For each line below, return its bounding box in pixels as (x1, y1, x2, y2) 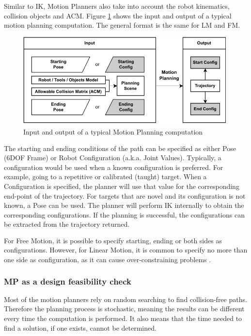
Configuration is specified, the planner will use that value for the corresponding (4, 181, 239, 191)
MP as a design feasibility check (4, 275, 132, 287)
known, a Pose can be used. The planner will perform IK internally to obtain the (4, 200, 244, 210)
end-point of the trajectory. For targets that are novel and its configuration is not (4, 190, 246, 201)
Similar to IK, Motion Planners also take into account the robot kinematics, (4, 1, 230, 11)
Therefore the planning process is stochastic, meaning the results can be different (4, 303, 245, 314)
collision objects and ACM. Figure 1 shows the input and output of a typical (4, 10, 232, 20)
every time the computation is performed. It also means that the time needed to (4, 313, 242, 323)
